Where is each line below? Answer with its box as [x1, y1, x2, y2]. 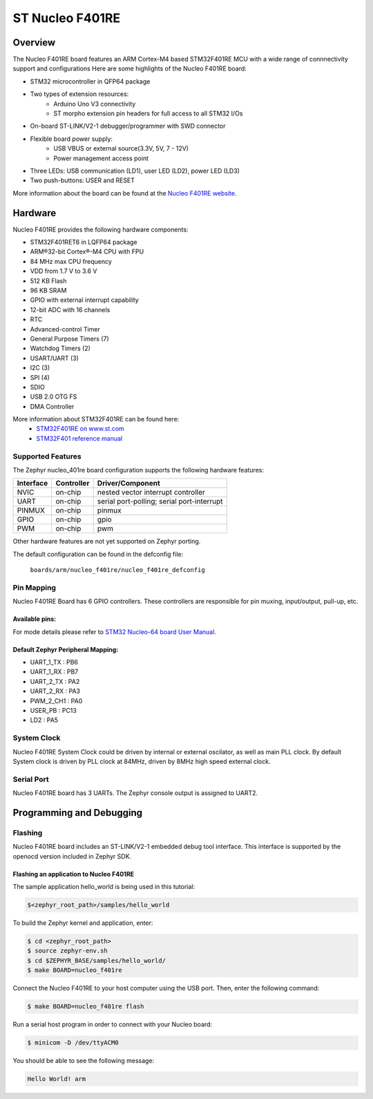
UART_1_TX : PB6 [30, 658, 79, 667]
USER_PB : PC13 [30, 707, 77, 715]
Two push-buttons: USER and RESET [30, 176, 135, 184]
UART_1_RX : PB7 [30, 667, 79, 676]
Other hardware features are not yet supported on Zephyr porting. [12, 537, 201, 546]
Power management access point [53, 154, 149, 162]
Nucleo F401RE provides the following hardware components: [12, 225, 189, 233]
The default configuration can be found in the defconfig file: [12, 550, 184, 558]
